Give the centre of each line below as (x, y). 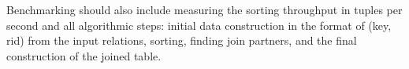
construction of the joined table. (84, 55)
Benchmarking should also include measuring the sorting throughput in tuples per (204, 9)
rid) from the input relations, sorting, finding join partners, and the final (182, 40)
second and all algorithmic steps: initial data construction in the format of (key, (199, 25)
